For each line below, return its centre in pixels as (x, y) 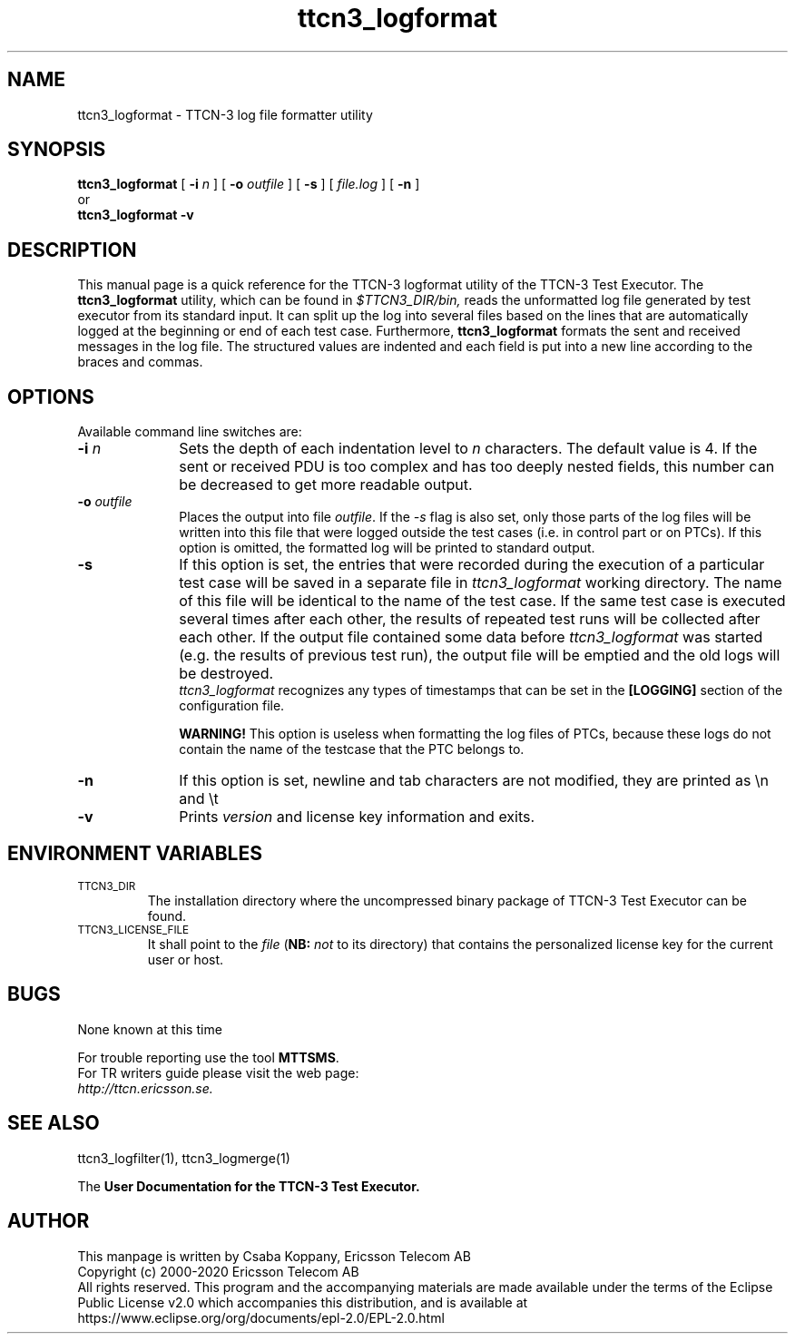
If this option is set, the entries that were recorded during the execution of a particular (472, 565)
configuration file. (232, 706)
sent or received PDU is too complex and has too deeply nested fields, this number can (477, 467)
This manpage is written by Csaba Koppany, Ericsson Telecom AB (274, 1256)
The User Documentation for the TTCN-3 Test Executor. (249, 1186)
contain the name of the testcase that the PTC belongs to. (352, 749)
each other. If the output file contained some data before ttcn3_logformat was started (471, 637)
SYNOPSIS (57, 150)
